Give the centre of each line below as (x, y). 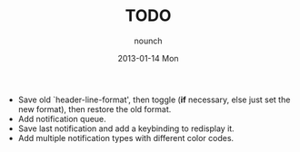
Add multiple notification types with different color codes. (126, 138)
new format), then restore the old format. (95, 109)
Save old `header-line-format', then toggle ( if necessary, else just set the (154, 100)
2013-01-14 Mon (148, 58)
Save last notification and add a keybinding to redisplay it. (126, 128)
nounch (148, 41)
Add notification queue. (62, 119)
